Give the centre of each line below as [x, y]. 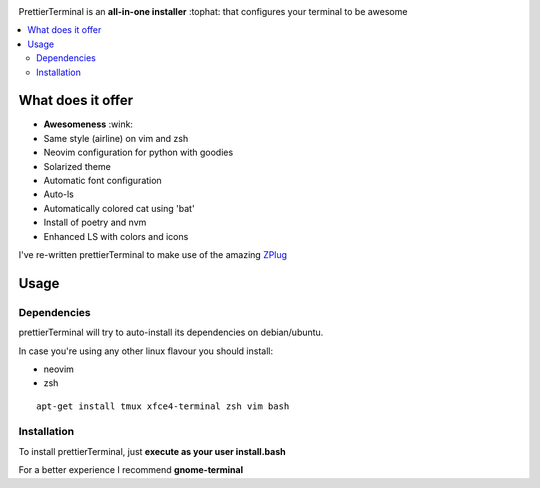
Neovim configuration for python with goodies [138, 152]
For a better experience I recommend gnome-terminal [131, 470]
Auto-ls [58, 194]
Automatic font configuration [102, 181]
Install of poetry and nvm [95, 222]
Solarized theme [77, 166]
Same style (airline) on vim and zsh [116, 138]
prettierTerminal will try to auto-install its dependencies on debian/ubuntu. [171, 332]
